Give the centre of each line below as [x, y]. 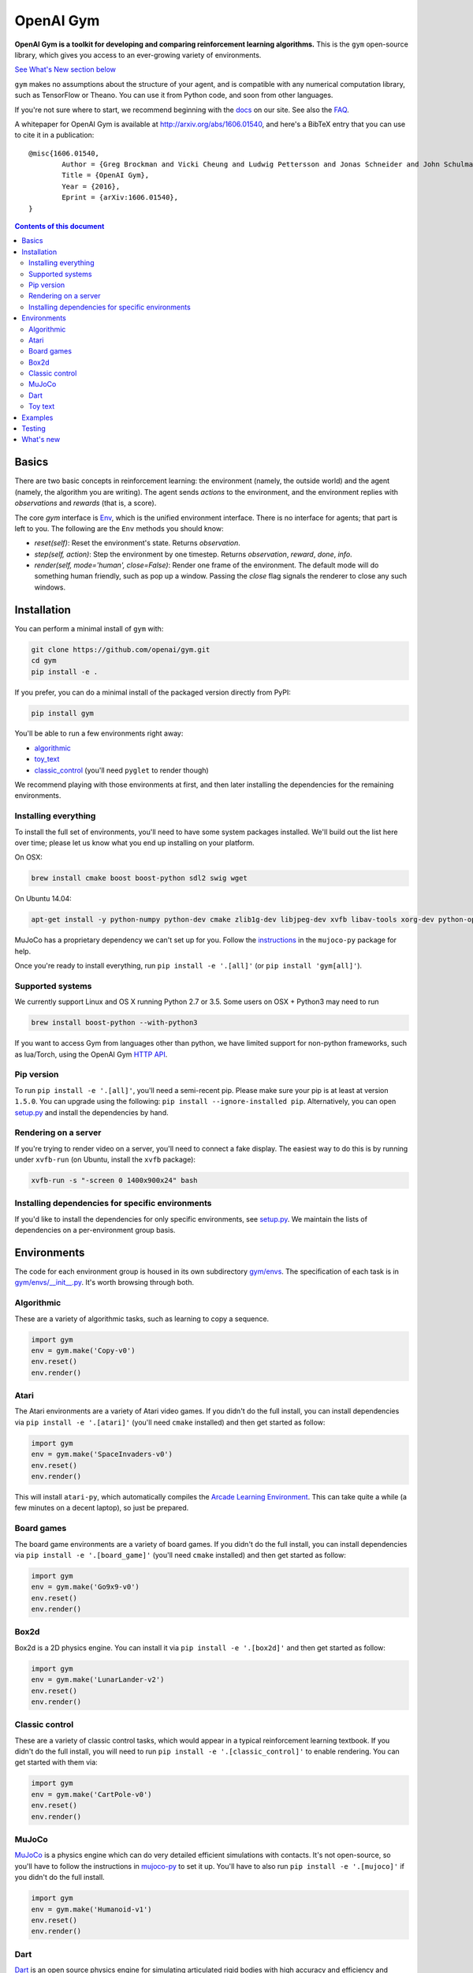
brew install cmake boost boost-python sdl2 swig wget [139, 878]
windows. [50, 587]
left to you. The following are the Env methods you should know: [119, 528]
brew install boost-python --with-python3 [114, 1023]
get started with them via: [56, 1762]
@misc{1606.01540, [64, 153]
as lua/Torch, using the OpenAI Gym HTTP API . [91, 1054]
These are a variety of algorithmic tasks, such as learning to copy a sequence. [142, 1319]
